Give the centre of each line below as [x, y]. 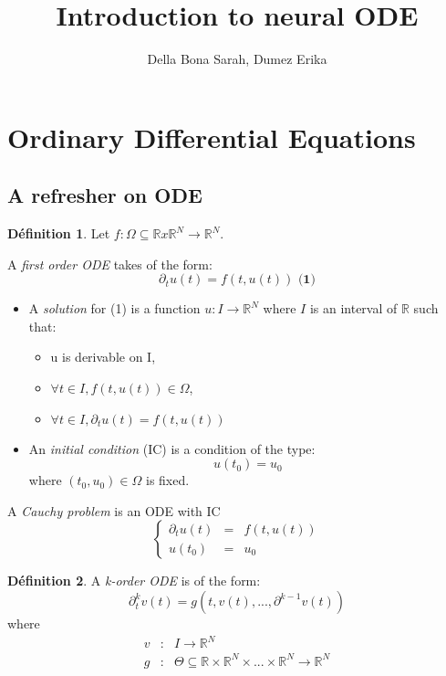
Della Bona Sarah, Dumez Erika [237, 59]
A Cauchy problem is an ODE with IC [114, 510]
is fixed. [168, 480]
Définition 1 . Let [59, 233]
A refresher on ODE [105, 195]
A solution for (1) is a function [114, 308]
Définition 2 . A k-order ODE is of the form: [134, 581]
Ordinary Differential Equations [212, 137]
